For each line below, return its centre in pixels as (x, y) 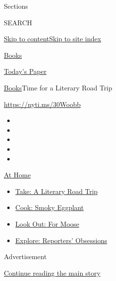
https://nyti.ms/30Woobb (42, 104)
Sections (16, 6)
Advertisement (25, 256)
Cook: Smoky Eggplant (50, 207)
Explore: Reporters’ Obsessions (61, 240)
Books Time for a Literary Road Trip (58, 87)
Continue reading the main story (52, 272)
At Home (17, 175)
